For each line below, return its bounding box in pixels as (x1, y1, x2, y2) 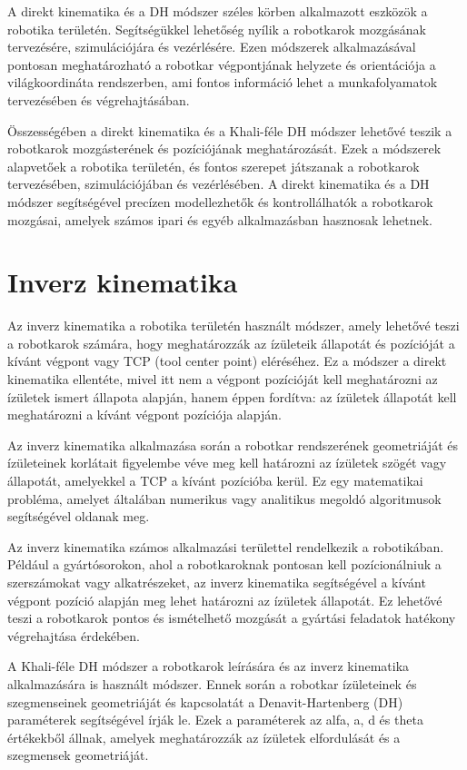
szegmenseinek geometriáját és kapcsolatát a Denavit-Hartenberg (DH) (7, 692, 403, 711)
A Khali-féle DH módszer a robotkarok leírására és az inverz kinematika (7, 656, 410, 676)
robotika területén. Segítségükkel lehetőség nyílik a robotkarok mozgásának (7, 19, 426, 38)
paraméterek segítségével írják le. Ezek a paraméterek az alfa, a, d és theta (7, 710, 423, 729)
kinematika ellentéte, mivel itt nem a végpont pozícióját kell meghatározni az (7, 370, 438, 389)
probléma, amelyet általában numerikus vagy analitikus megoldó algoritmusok (7, 489, 442, 508)
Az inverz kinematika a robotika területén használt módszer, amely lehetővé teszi (7, 316, 460, 335)
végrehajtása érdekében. (7, 626, 140, 645)
